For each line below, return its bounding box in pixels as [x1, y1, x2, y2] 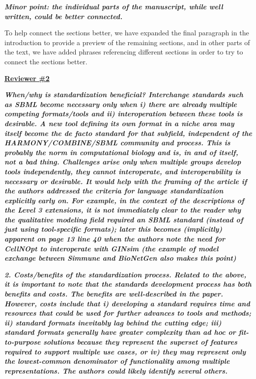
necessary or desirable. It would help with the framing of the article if [4, 176, 247, 186]
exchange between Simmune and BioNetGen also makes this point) [4, 253, 236, 263]
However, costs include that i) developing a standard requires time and [4, 298, 250, 308]
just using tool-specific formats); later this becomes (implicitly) [4, 224, 223, 234]
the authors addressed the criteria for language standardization [4, 186, 224, 196]
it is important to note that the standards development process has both [4, 279, 252, 289]
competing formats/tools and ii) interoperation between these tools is [4, 108, 243, 119]
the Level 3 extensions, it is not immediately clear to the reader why [4, 205, 241, 215]
